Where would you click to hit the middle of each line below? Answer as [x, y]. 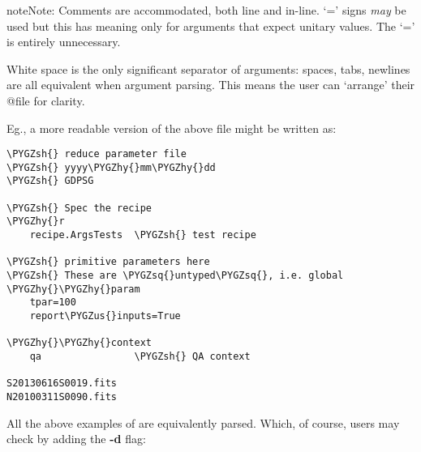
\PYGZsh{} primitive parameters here [108, 262]
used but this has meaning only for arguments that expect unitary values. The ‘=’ [211, 26]
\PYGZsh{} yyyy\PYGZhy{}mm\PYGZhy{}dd [111, 167]
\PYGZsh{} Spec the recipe [79, 208]
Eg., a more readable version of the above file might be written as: [172, 128]
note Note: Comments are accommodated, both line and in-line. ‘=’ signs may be [206, 10]
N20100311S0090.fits [62, 397]
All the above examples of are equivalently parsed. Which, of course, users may [203, 422]
